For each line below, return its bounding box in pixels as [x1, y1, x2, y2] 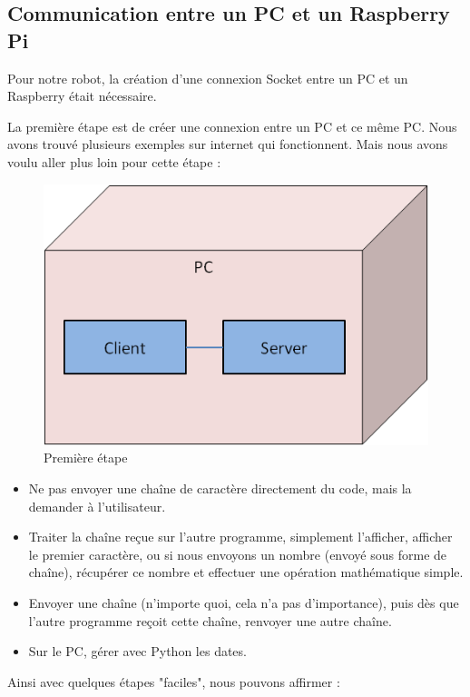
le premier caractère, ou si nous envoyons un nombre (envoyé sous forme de [28, 544, 447, 563]
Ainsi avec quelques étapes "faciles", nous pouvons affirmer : [7, 672, 340, 691]
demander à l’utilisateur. [28, 496, 166, 515]
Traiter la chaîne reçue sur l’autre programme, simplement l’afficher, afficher [28, 527, 453, 546]
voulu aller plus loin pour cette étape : [7, 152, 221, 171]
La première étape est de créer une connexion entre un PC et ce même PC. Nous [7, 116, 457, 135]
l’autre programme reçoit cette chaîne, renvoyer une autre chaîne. [28, 611, 392, 630]
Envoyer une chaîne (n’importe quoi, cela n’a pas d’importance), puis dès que [28, 593, 459, 612]
